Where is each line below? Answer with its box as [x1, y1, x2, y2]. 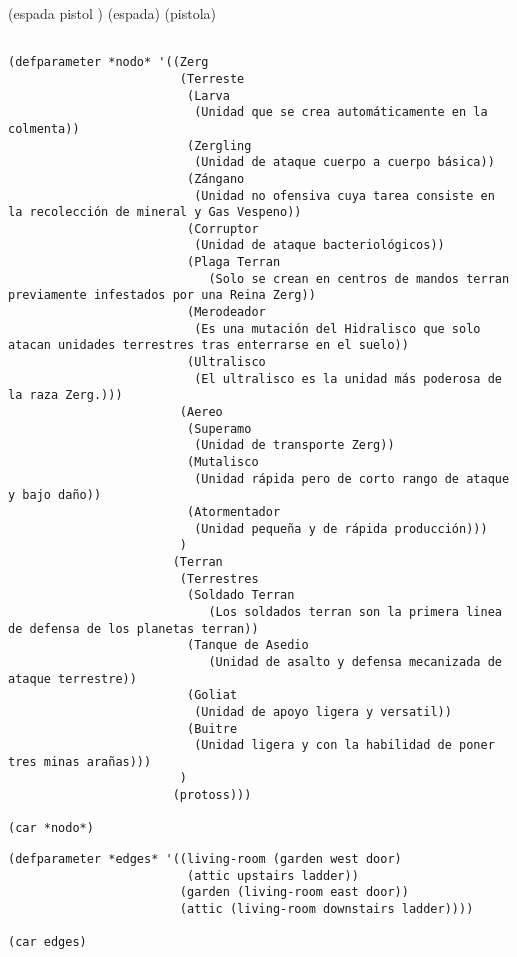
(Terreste [179, 71, 245, 86]
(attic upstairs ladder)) [186, 868, 359, 883]
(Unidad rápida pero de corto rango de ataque [194, 471, 510, 486]
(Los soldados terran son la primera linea [208, 604, 502, 619]
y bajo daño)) [8, 488, 102, 503]
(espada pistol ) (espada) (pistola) [8, 3, 216, 23]
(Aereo [179, 405, 223, 420]
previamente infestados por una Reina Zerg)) [8, 288, 316, 303]
